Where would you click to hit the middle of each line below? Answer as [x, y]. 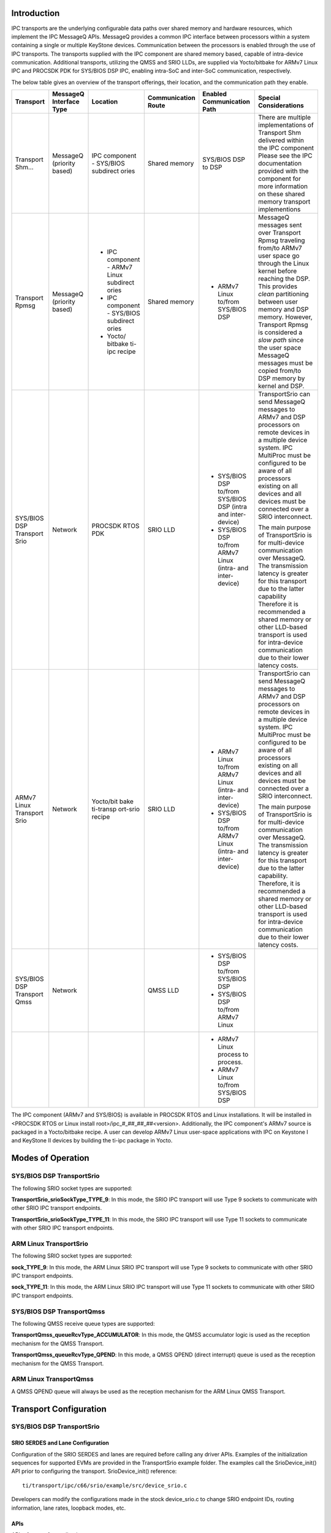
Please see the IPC [285, 156]
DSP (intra [233, 507]
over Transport [280, 233]
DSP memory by [282, 378]
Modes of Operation [50, 1158]
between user [278, 302]
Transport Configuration [59, 1409]
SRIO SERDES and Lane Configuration [60, 1443]
